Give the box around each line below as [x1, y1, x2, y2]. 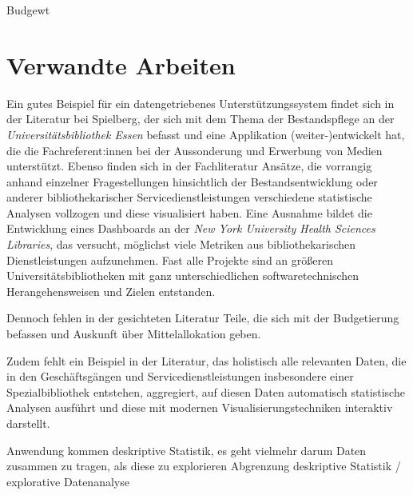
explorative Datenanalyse [6, 473, 129, 489]
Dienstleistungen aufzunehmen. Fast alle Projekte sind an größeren [6, 251, 333, 268]
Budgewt [6, 2, 50, 18]
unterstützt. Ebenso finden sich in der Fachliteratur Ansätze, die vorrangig [6, 158, 372, 174]
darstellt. [6, 415, 50, 431]
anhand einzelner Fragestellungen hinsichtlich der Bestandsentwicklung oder [6, 173, 378, 190]
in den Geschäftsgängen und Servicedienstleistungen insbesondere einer [6, 368, 354, 385]
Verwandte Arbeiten [6, 48, 236, 81]
